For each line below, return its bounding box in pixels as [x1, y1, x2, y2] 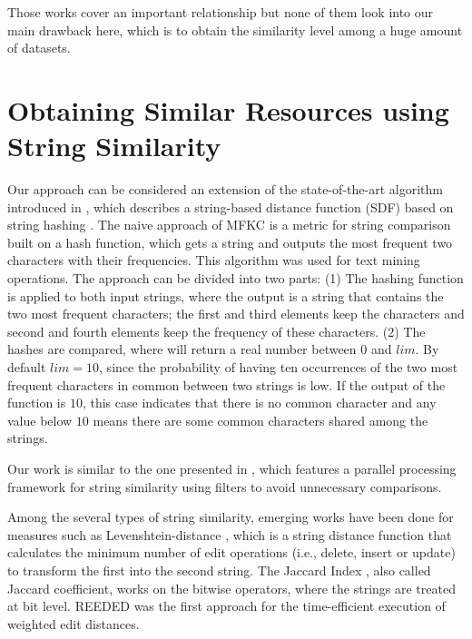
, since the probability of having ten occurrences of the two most [99, 358, 458, 377]
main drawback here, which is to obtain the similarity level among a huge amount [7, 20, 463, 39]
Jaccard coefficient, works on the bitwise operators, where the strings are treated [7, 578, 456, 597]
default [7, 358, 46, 377]
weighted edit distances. [7, 614, 140, 633]
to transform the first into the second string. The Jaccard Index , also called [7, 560, 431, 579]
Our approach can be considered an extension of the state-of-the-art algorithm [7, 180, 443, 199]
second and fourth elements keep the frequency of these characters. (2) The [7, 321, 426, 340]
